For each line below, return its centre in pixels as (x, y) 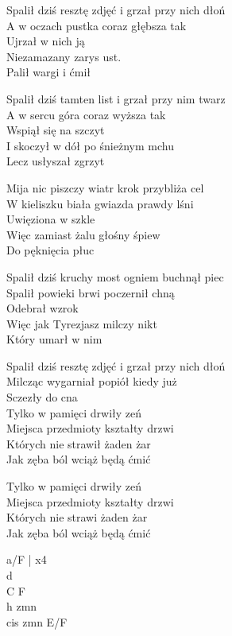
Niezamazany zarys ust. (64, 56)
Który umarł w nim (54, 339)
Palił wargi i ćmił (49, 72)
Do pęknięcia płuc (50, 250)
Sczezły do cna (42, 397)
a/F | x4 (27, 559)
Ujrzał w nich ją (46, 41)
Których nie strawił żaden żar (79, 443)
